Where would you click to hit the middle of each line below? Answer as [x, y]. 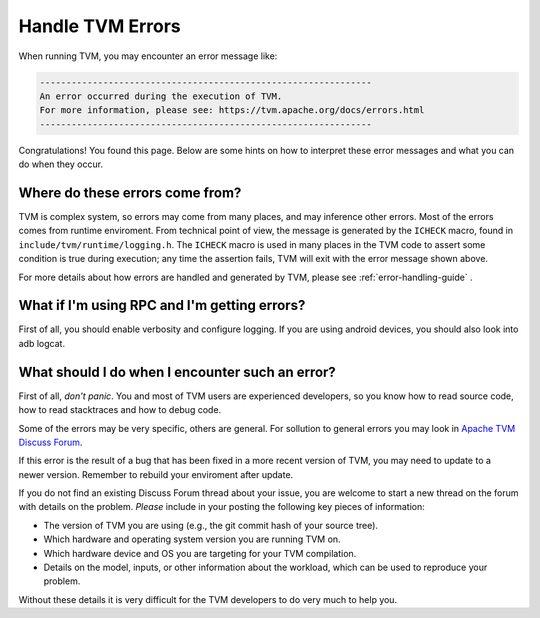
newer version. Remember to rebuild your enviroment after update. [156, 474]
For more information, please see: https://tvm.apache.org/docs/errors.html [232, 110]
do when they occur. [61, 164]
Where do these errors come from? [130, 192]
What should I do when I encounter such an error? [177, 371]
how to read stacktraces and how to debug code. [120, 410]
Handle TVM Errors [100, 26]
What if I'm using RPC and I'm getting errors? [162, 305]
